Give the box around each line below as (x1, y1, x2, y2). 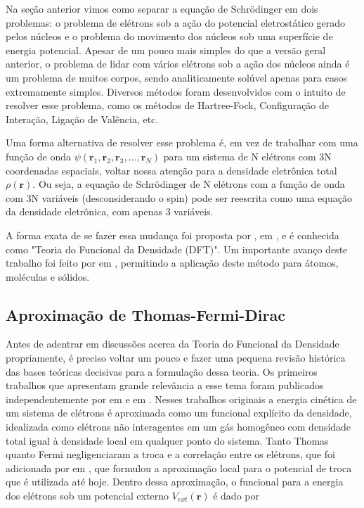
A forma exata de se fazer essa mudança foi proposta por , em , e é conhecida (6, 227, 339, 242)
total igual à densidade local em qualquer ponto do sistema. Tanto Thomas (6, 433, 329, 447)
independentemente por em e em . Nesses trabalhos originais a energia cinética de (6, 391, 357, 406)
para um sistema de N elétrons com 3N (163, 148, 332, 163)
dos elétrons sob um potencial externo (6, 488, 169, 503)
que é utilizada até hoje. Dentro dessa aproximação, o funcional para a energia (6, 474, 344, 489)
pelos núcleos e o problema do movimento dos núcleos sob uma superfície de (6, 29, 333, 44)
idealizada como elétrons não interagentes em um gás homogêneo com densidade (6, 419, 351, 434)
